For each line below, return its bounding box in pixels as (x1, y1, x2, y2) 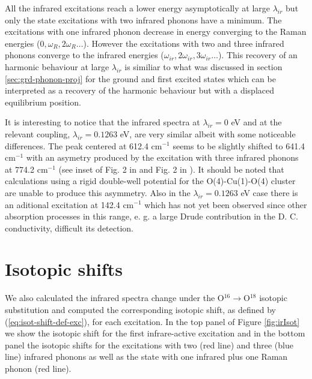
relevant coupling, (5, 127, 70, 140)
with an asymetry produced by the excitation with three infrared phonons (26, 151, 299, 164)
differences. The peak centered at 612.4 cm (5, 139, 162, 152)
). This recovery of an (218, 49, 298, 61)
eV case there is (240, 186, 298, 198)
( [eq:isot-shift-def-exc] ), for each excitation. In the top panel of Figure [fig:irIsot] (5, 315, 300, 327)
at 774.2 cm (5, 163, 48, 175)
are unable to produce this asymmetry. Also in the (5, 186, 191, 198)
